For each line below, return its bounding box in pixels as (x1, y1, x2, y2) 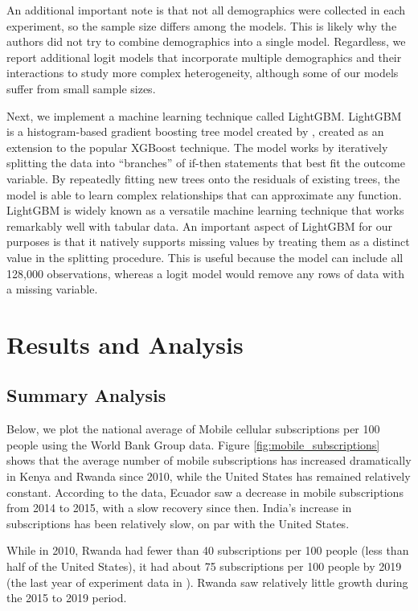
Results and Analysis (6, 327, 244, 360)
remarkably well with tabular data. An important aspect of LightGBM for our (6, 217, 392, 234)
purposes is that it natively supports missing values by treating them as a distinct (6, 233, 410, 250)
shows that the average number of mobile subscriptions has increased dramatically (6, 452, 412, 469)
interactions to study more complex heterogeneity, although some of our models (6, 64, 399, 81)
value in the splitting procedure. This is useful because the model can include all (6, 248, 404, 265)
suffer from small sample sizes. (6, 80, 156, 96)
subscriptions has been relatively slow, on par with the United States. (6, 515, 350, 531)
